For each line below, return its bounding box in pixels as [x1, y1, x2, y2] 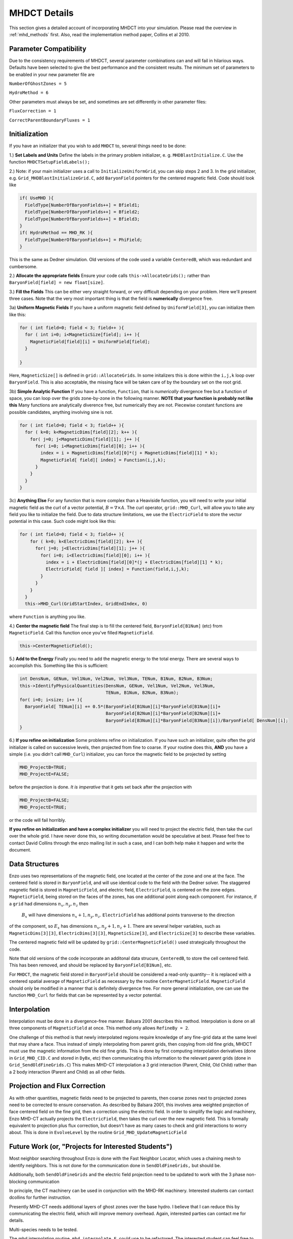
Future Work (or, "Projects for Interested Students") [9, 1142, 173, 1151]
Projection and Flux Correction [9, 1082, 106, 1090]
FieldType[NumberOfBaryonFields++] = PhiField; [25, 237, 143, 242]
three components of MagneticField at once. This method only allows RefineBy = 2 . [9, 1025, 190, 1031]
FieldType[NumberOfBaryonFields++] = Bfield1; [25, 202, 140, 208]
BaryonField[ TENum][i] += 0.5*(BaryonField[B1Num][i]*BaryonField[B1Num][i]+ [25, 704, 221, 709]
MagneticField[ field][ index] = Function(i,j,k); [40, 457, 166, 463]
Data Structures [9, 860, 59, 868]
